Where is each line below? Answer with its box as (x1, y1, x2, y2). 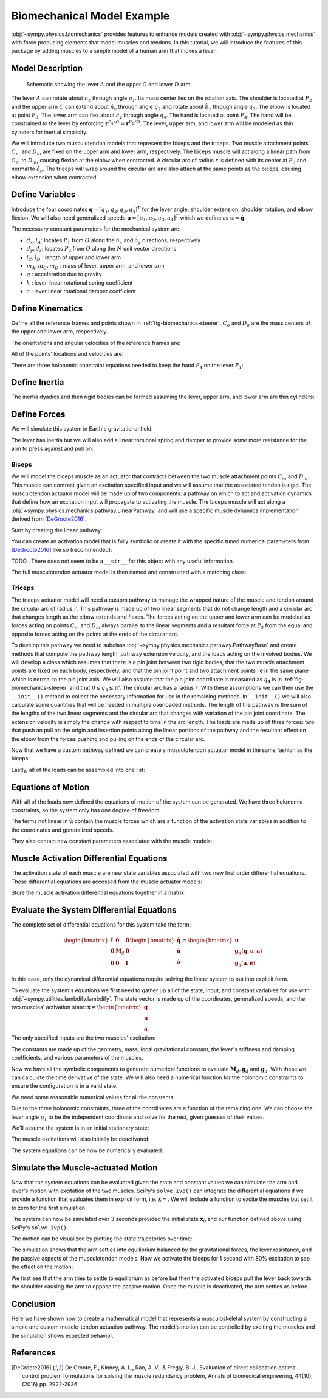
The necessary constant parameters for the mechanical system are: (11, 225, 182, 232)
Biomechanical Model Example (11, 9, 170, 23)
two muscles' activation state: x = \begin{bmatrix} (11, 1004, 142, 1011)
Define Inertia (11, 377, 64, 388)
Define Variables (11, 189, 76, 200)
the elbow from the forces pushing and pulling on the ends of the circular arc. (11, 735, 205, 742)
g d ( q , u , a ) (234, 947, 262, 956)
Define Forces (11, 409, 66, 420)
